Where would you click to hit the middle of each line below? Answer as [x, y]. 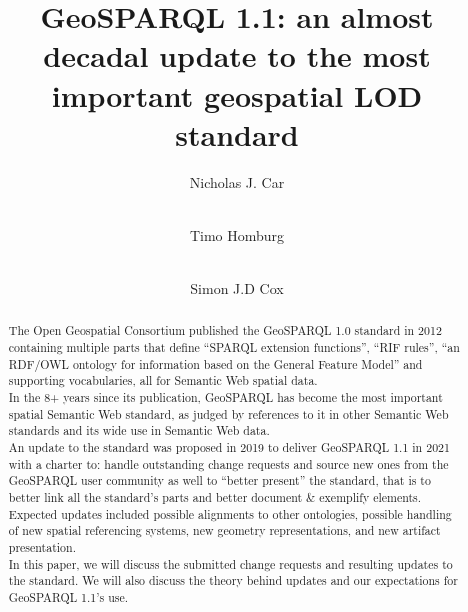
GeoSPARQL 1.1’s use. [68, 596]
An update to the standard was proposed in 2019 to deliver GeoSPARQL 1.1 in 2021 [229, 447]
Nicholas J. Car [237, 181]
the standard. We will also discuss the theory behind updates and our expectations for [233, 580]
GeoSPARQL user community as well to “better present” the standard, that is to [219, 480]
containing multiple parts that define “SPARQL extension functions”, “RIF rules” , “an [234, 347]
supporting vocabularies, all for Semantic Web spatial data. [163, 380]
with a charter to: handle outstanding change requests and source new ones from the [228, 463]
